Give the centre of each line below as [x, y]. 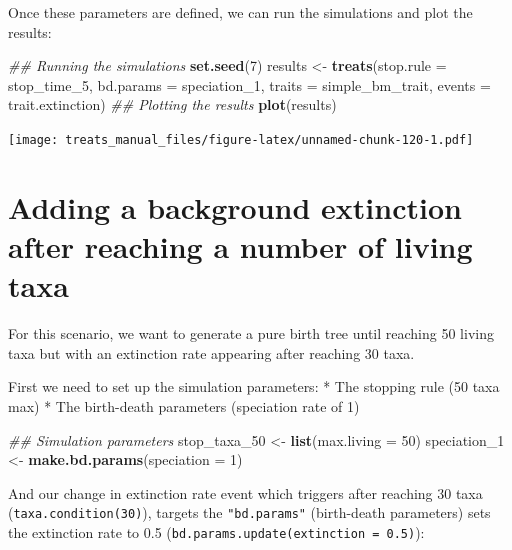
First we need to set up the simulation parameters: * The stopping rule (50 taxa [254, 386]
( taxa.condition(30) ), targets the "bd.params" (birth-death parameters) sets [249, 512]
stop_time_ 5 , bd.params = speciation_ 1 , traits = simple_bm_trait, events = [249, 84]
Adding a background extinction [235, 206]
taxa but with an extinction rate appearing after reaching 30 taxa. [211, 352]
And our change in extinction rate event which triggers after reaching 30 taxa [245, 492]
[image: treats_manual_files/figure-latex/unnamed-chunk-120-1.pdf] [241, 139]
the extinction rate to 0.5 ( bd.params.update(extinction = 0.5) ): [216, 531]
